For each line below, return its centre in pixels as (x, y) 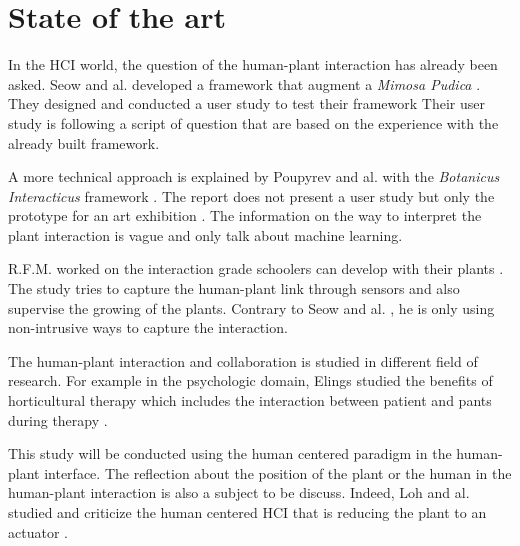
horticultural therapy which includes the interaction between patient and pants (250, 400)
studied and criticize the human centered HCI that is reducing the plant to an (247, 512)
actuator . (38, 531)
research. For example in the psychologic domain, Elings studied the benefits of (250, 380)
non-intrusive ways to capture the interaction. (148, 327)
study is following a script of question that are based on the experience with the (253, 122)
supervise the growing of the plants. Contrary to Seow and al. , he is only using (251, 307)
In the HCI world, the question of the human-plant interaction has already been (253, 64)
